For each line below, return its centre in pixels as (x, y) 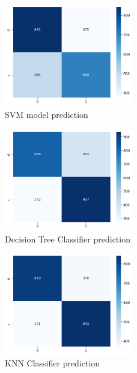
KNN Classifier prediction (53, 363)
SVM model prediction (47, 114)
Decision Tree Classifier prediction (68, 239)
